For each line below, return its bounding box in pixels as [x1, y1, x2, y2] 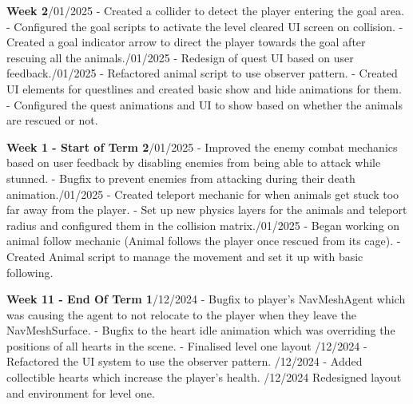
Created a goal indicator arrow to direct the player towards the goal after [6, 34, 366, 50]
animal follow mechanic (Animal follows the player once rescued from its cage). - [6, 232, 401, 249]
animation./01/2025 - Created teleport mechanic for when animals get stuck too [6, 185, 399, 202]
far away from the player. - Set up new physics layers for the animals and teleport [6, 201, 407, 218]
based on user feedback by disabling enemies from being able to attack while [6, 154, 381, 171]
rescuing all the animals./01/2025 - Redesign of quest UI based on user [6, 49, 354, 65]
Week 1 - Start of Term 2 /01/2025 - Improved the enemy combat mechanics [6, 138, 398, 155]
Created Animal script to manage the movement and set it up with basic [6, 248, 363, 264]
